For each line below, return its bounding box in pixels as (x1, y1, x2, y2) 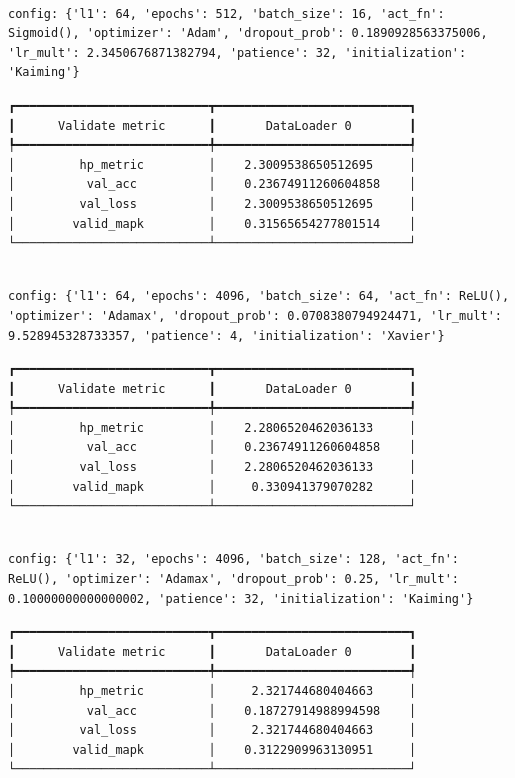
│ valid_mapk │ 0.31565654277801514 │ (8, 216, 417, 231)
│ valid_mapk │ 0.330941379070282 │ (8, 479, 417, 494)
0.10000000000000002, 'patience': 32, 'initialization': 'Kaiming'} (8, 591, 474, 606)
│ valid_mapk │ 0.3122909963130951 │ (8, 742, 417, 757)
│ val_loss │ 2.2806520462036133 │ (8, 460, 417, 475)
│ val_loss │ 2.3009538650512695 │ (8, 196, 417, 211)
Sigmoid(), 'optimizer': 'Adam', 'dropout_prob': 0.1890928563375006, (8, 26, 488, 41)
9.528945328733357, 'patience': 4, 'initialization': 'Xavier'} (8, 328, 445, 343)
